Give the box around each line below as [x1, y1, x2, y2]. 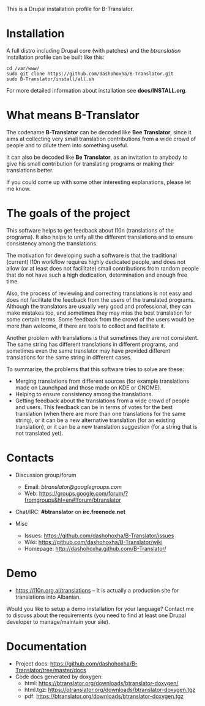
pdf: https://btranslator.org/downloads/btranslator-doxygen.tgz [24, 693, 184, 700]
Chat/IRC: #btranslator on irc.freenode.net [15, 508, 125, 515]
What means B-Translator [6, 109, 140, 122]
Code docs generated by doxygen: [15, 673, 103, 680]
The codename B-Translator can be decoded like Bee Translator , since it [6, 128, 192, 136]
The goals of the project [6, 207, 130, 220]
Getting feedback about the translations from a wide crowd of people [15, 397, 190, 404]
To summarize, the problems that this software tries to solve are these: [6, 365, 185, 373]
